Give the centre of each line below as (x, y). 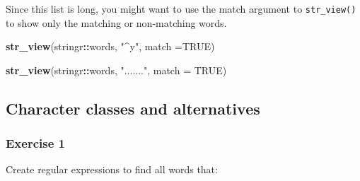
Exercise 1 (35, 143)
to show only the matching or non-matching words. (116, 22)
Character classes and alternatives (133, 108)
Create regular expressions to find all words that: (112, 169)
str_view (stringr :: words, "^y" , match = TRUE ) (110, 46)
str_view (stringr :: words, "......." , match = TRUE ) (116, 70)
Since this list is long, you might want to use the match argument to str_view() (181, 8)
